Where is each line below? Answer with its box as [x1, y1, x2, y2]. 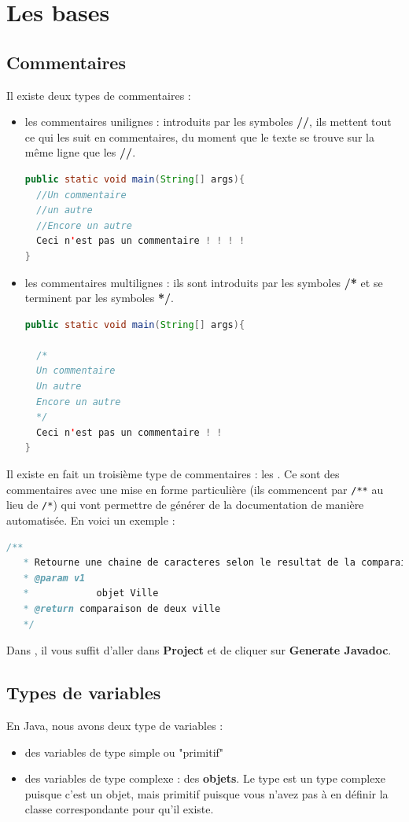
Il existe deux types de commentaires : [6, 87, 191, 103]
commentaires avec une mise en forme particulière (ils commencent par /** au [6, 481, 384, 497]
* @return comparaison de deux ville [23, 603, 221, 614]
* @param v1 [23, 572, 86, 584]
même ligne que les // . [24, 144, 136, 160]
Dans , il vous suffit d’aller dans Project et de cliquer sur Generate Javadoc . [6, 642, 392, 658]
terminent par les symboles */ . [24, 289, 174, 306]
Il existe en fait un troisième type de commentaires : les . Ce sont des [6, 466, 340, 482]
